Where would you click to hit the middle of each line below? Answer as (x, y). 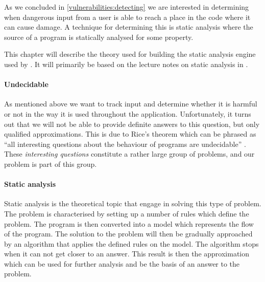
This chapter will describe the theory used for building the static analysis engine (130, 54)
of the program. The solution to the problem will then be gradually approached (128, 234)
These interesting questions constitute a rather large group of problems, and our (129, 154)
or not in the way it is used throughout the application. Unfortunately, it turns (128, 113)
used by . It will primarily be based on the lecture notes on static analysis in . (126, 64)
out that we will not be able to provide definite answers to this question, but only (132, 124)
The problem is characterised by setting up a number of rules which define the (127, 213)
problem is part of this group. (51, 164)
